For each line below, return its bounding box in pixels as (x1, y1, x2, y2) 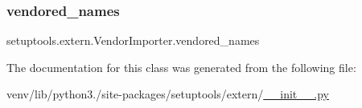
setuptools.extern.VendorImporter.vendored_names (6, 32, 260, 49)
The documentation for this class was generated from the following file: (6, 58, 356, 75)
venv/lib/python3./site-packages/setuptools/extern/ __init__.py (6, 86, 329, 102)
